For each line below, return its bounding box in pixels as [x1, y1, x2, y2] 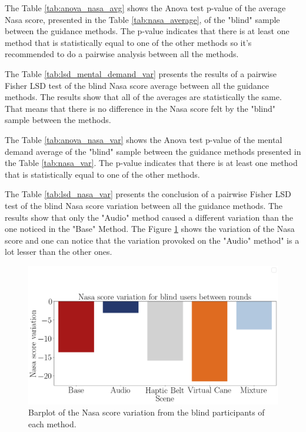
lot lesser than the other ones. [5, 245, 112, 258]
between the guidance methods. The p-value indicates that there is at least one [5, 25, 290, 37]
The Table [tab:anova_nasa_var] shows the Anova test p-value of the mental [5, 133, 282, 145]
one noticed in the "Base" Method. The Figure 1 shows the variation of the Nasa [5, 222, 295, 235]
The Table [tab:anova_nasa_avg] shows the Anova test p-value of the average [5, 2, 286, 14]
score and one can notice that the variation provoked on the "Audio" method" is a [5, 234, 300, 246]
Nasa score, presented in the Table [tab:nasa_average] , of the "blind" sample [5, 13, 280, 25]
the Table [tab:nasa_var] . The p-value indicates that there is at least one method [5, 157, 298, 169]
